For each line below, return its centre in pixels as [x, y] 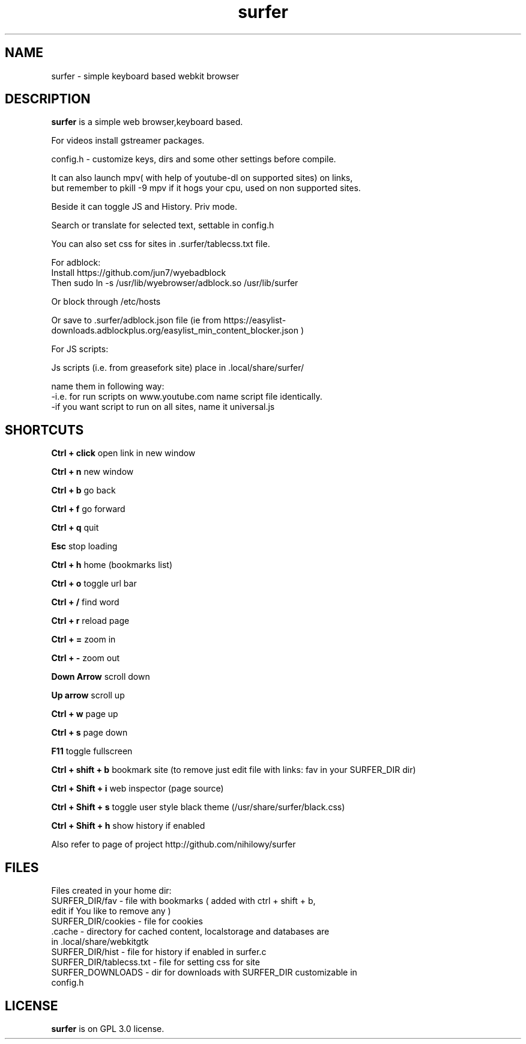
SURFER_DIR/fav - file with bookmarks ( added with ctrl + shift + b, [183, 901]
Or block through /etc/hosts [106, 302]
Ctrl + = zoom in [83, 640]
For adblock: [76, 263]
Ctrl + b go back [83, 490]
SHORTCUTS [44, 430]
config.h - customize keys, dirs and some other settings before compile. [194, 159]
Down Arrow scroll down [101, 677]
